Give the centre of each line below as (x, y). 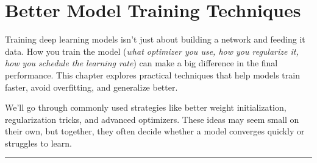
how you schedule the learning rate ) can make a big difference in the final (141, 63)
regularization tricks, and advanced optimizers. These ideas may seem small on (152, 119)
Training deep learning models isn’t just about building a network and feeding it (155, 39)
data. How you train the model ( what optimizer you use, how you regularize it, (152, 51)
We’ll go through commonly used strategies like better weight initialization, (146, 107)
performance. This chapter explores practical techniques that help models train (152, 75)
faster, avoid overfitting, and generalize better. (91, 87)
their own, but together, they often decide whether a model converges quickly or (155, 131)
